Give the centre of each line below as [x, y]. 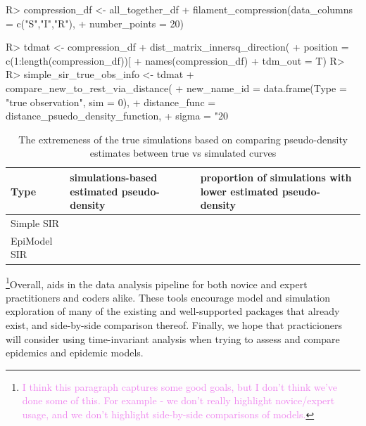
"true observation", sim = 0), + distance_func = [111, 102]
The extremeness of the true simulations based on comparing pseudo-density [183, 139]
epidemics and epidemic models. [75, 353]
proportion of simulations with [276, 177]
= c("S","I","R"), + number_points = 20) [95, 23]
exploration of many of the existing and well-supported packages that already [173, 311]
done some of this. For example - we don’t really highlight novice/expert [178, 400]
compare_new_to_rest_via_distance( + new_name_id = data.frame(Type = [176, 88]
